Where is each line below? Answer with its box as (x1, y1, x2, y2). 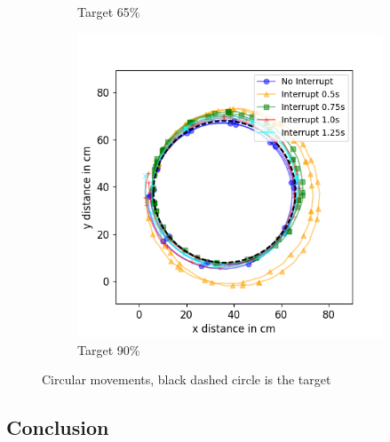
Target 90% (77, 340, 140, 359)
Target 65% (77, 3, 140, 20)
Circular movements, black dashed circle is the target (42, 370, 331, 389)
